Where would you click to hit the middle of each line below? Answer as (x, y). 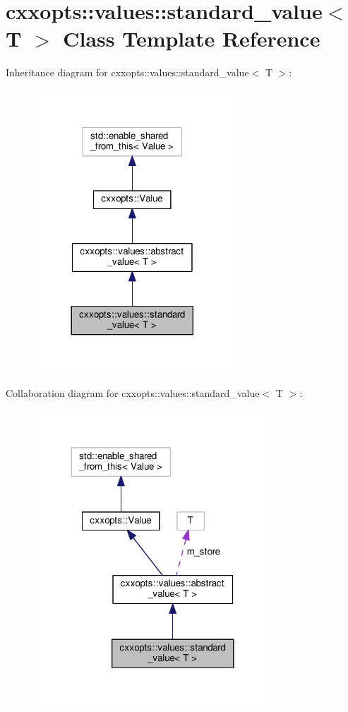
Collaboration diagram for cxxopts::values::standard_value (133, 392)
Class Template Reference (192, 38)
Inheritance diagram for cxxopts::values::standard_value (127, 72)
